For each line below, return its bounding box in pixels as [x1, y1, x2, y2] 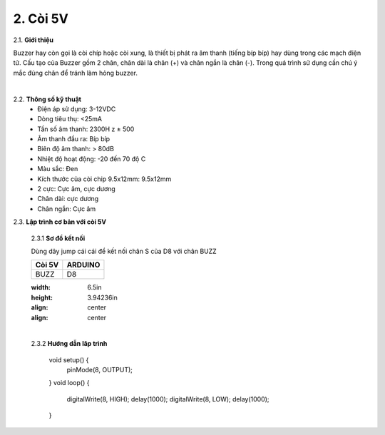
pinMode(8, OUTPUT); [66, 366, 133, 374]
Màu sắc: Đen [37, 165, 78, 173]
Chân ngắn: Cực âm [37, 204, 96, 213]
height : [31, 293, 53, 302]
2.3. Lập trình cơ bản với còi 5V [13, 217, 107, 226]
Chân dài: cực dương [37, 195, 99, 203]
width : [31, 283, 51, 292]
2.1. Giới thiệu [13, 36, 53, 44]
